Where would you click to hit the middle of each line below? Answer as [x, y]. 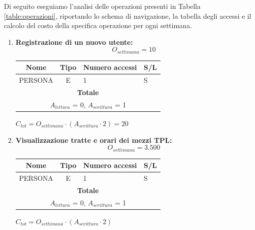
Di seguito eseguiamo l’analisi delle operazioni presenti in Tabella [102, 6]
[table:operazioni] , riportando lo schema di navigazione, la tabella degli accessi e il [128, 16]
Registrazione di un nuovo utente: [74, 42]
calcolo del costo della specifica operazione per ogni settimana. [98, 25]
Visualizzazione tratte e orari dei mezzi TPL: [94, 140]
